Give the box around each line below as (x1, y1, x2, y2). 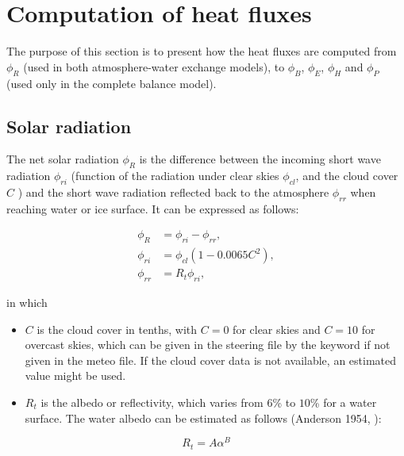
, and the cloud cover (295, 167, 398, 184)
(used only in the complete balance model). (6, 75, 217, 91)
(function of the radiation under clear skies (71, 167, 279, 184)
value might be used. (25, 367, 126, 384)
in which (6, 293, 48, 310)
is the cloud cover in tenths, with (37, 320, 198, 337)
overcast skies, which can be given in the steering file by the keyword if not (25, 336, 391, 353)
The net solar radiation (6, 151, 119, 167)
